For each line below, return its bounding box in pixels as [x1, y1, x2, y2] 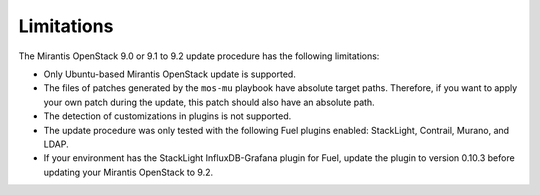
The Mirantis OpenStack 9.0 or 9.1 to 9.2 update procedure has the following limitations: [18, 50, 380, 62]
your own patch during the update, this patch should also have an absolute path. [43, 96, 375, 108]
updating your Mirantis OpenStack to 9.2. [43, 166, 214, 178]
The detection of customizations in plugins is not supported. [43, 110, 292, 122]
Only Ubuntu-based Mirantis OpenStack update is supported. [43, 68, 297, 80]
